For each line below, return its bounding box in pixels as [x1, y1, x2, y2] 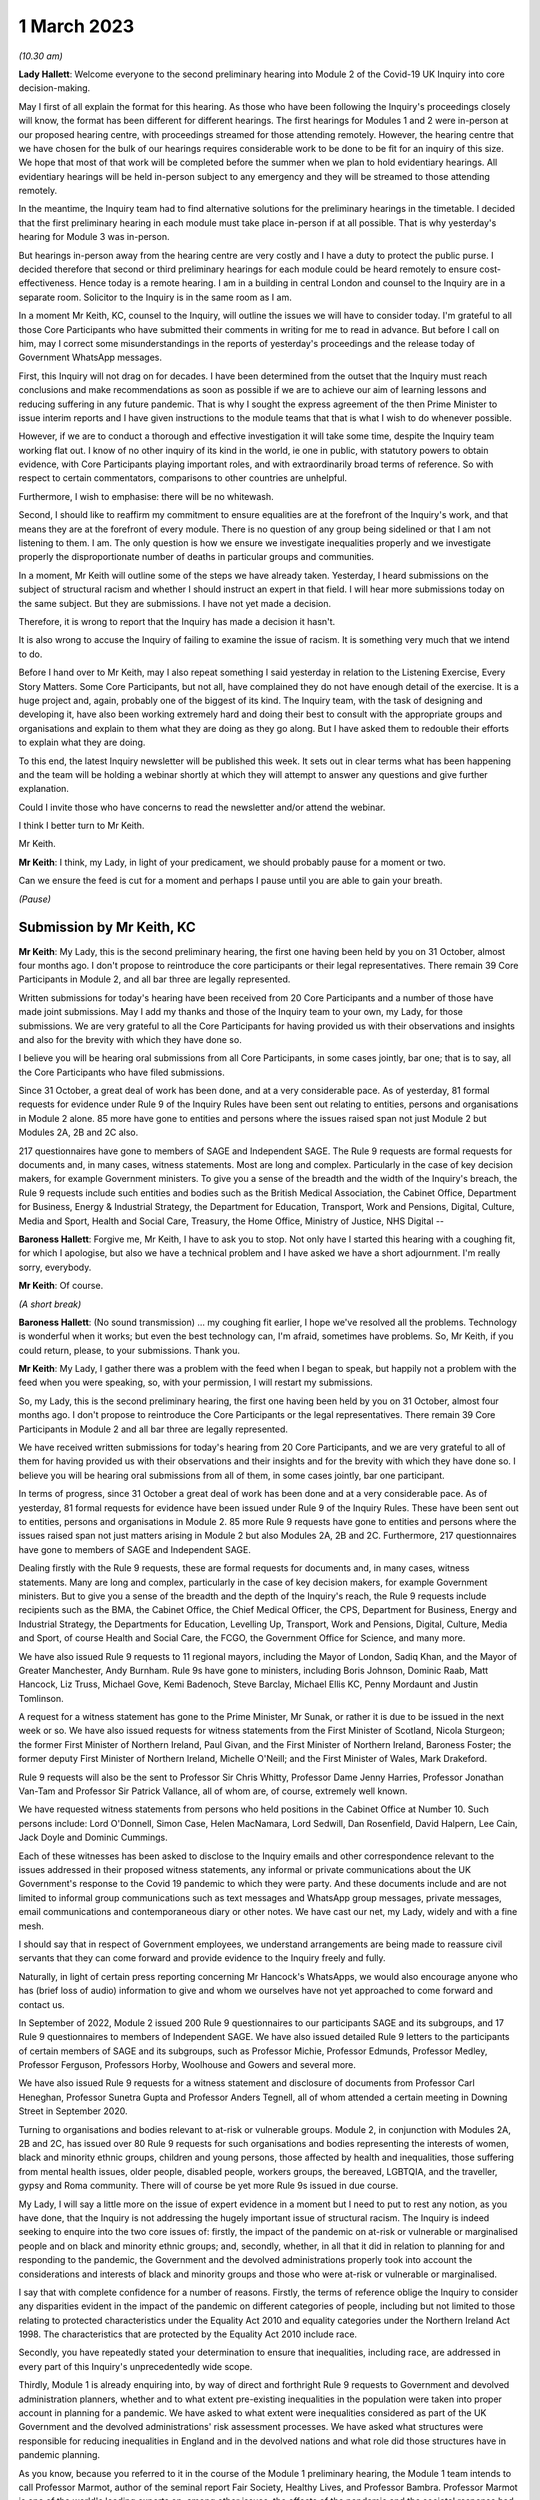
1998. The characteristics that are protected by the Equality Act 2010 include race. [18, 2328, 358, 2340]
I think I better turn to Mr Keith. [18, 820, 145, 832]
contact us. [18, 1998, 65, 2010]
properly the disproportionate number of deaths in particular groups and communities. [18, 551, 375, 563]
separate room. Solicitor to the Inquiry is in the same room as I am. [18, 291, 292, 303]
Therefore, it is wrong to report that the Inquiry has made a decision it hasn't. [18, 616, 336, 627]
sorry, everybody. [18, 1261, 92, 1273]
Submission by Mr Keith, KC [18, 919, 197, 936]
